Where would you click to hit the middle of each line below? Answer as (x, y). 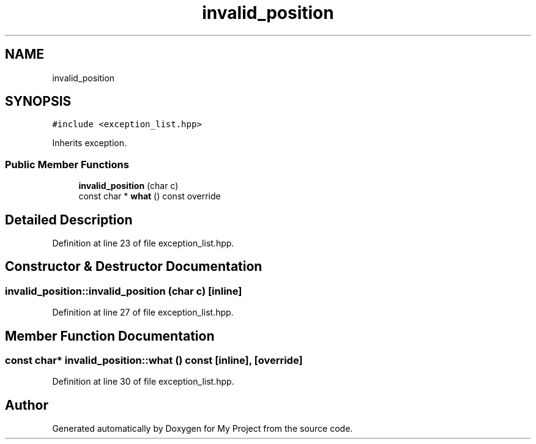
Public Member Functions (67, 164)
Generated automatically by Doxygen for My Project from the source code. (203, 429)
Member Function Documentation (110, 336)
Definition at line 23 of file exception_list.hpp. (143, 243)
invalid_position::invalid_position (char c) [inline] (124, 291)
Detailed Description (69, 220)
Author (27, 405)
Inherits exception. (90, 143)
